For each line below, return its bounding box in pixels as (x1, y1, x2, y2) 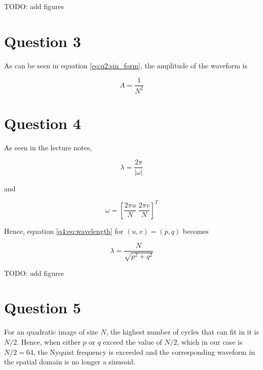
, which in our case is (177, 336, 243, 347)
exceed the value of (103, 336, 162, 347)
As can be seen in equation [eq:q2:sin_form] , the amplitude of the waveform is (4, 60, 247, 70)
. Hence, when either (17, 336, 81, 347)
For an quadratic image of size (4, 326, 98, 337)
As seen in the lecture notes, (4, 142, 92, 152)
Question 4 (4, 112, 81, 133)
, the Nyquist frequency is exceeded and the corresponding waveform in (33, 346, 255, 357)
